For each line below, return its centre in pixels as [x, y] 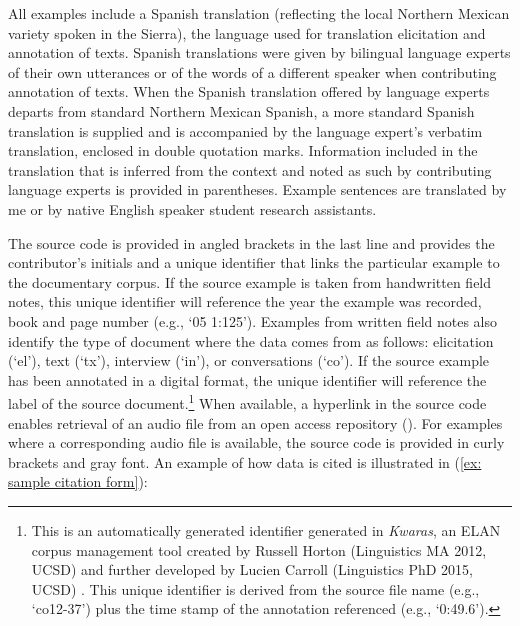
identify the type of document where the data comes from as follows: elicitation [251, 340]
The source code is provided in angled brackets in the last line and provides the [251, 242]
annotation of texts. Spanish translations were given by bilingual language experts [259, 52]
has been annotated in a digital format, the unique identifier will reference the [247, 379]
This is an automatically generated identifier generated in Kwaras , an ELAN [266, 529]
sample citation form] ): [78, 481]
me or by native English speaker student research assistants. [192, 208]
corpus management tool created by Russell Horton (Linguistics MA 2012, [259, 549]
